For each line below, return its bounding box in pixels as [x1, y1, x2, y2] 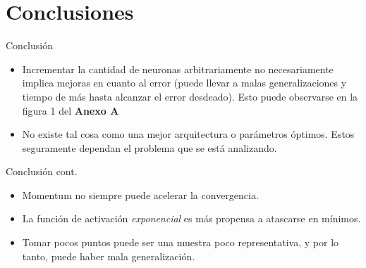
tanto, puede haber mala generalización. [22, 248, 195, 263]
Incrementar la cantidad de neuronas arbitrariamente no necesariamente [22, 61, 334, 76]
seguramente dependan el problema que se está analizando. [22, 140, 277, 155]
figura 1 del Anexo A [22, 103, 119, 117]
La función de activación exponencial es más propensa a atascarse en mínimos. [22, 211, 361, 226]
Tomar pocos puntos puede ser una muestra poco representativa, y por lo [22, 235, 339, 250]
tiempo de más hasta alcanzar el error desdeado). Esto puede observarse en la [22, 89, 358, 103]
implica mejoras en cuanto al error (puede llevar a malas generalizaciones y [22, 75, 347, 90]
